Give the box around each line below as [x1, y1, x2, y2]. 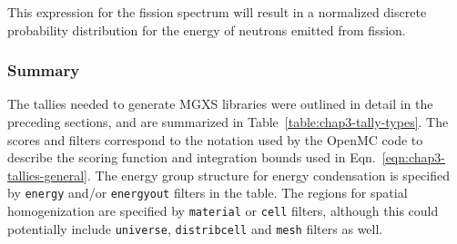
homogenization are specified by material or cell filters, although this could [7, 201, 439, 220]
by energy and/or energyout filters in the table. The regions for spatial [7, 183, 408, 202]
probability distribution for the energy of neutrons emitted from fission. [7, 20, 406, 39]
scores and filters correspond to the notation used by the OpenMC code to [7, 130, 423, 149]
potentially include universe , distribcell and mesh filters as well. [7, 219, 383, 238]
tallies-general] [7, 165, 88, 184]
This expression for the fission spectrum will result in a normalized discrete [7, 3, 427, 21]
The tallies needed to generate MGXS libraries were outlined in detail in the [7, 94, 433, 113]
